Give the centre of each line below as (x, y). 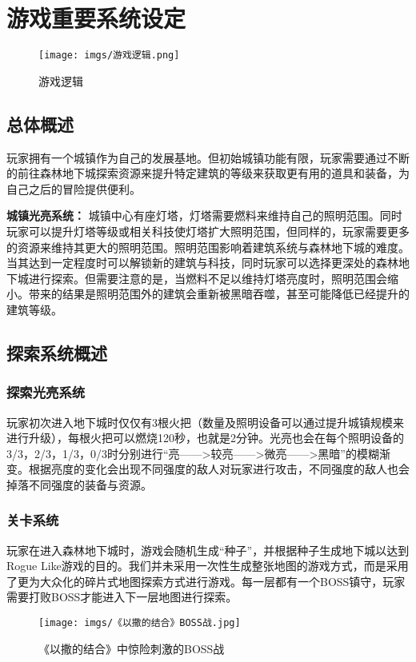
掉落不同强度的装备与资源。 (79, 484)
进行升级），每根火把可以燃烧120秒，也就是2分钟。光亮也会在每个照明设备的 (205, 438)
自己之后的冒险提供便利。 (74, 188)
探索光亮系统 (46, 392)
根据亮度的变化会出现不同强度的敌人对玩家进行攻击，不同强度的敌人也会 (219, 469)
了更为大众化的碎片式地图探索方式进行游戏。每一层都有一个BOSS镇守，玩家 (206, 581)
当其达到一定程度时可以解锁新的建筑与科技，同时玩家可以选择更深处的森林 (202, 263)
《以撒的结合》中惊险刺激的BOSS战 (132, 648)
